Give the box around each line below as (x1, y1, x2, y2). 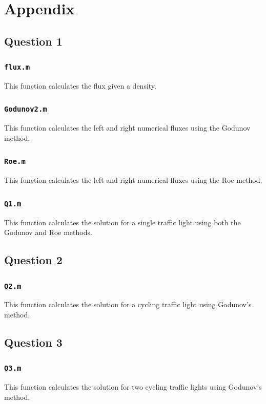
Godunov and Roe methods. (4, 227, 92, 238)
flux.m (4, 63, 30, 72)
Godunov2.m (4, 105, 47, 114)
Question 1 (4, 33, 63, 49)
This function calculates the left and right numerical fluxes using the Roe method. (4, 175, 262, 185)
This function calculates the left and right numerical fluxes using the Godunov (4, 122, 251, 133)
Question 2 (4, 252, 63, 268)
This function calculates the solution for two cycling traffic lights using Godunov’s (4, 381, 262, 392)
